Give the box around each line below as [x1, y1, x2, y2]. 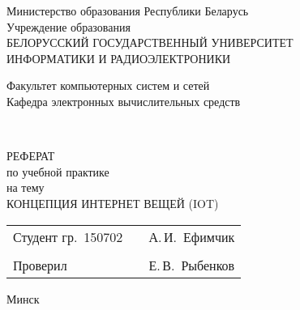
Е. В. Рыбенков [148, 255, 235, 274]
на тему [6, 179, 45, 196]
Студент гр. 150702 [13, 227, 123, 246]
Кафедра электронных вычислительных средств [6, 92, 241, 109]
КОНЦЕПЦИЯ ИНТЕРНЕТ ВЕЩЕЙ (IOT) [6, 194, 219, 211]
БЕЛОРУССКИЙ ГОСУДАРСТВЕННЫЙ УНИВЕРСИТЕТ [6, 34, 294, 51]
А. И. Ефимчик [148, 227, 235, 246]
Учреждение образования [6, 18, 131, 35]
